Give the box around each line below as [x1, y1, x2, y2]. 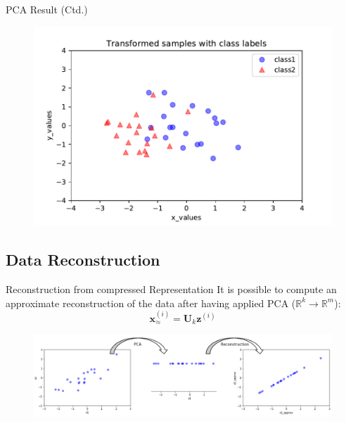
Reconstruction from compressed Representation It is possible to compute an [6, 282, 337, 297]
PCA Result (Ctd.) [6, 2, 88, 16]
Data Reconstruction [6, 249, 160, 271]
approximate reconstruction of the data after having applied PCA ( [6, 295, 296, 310]
